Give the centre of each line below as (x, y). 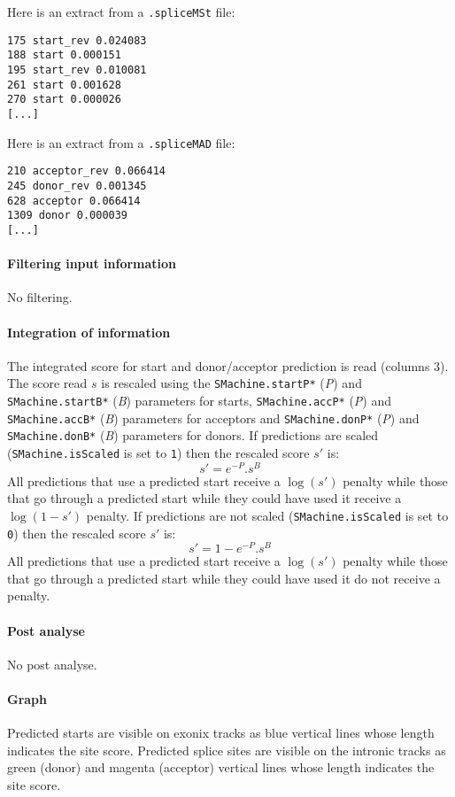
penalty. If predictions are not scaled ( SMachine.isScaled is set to (267, 515)
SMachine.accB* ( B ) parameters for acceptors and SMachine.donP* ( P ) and (213, 418)
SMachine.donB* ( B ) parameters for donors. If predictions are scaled (193, 435)
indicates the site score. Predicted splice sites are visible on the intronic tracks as (227, 750)
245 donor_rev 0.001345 (77, 186)
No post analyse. (52, 664)
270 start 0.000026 (64, 100)
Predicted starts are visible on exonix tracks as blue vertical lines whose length (221, 733)
